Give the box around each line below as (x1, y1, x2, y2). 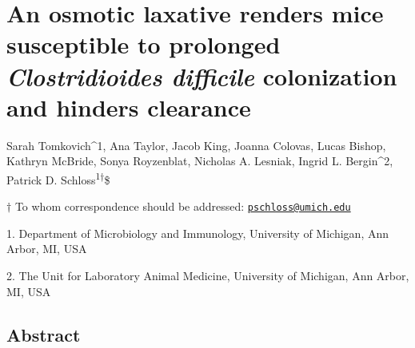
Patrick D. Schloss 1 (6, 168, 101, 188)
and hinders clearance (6, 90, 251, 123)
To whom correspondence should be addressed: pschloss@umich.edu (14, 198, 351, 215)
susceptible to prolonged (6, 28, 281, 61)
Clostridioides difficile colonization (6, 59, 397, 93)
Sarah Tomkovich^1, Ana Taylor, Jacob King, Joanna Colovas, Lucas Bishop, (6, 136, 386, 153)
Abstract (6, 322, 81, 346)
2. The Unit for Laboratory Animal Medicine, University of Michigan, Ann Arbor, (6, 267, 409, 283)
